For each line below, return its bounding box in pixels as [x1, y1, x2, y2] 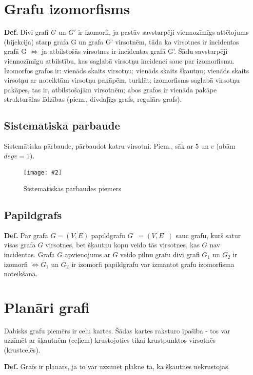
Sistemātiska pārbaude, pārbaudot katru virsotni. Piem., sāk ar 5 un [4, 141, 209, 151]
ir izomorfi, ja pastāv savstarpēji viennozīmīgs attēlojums [78, 27, 249, 37]
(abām [216, 141, 235, 151]
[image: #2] [23, 169, 62, 176]
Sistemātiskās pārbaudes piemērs [23, 183, 121, 193]
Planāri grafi [4, 297, 90, 317]
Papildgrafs [4, 207, 62, 222]
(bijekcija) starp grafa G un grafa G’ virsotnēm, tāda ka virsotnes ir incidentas [4, 36, 239, 46]
